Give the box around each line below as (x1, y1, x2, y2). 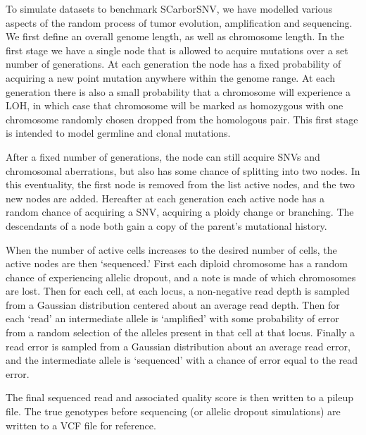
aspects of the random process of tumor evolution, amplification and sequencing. (6, 15, 353, 30)
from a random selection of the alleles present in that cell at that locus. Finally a (6, 325, 355, 340)
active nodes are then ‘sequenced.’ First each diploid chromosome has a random (6, 256, 348, 271)
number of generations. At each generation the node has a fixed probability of (6, 56, 341, 71)
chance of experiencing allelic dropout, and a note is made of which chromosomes (6, 269, 356, 284)
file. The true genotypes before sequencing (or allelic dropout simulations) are (6, 404, 341, 419)
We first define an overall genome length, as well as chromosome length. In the (6, 29, 345, 44)
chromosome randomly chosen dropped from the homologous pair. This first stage (6, 111, 358, 126)
